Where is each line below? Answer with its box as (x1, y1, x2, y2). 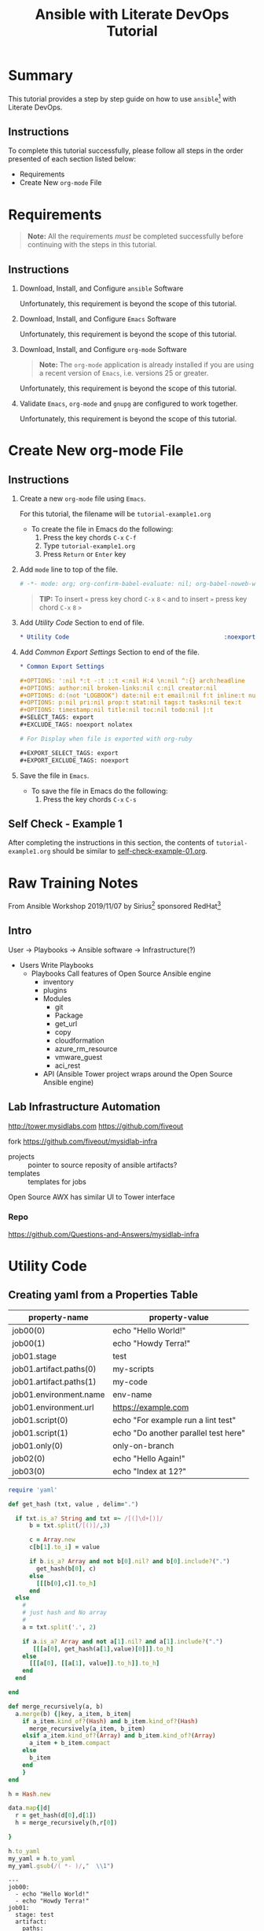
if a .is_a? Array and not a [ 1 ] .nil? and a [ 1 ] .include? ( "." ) (22, 1637, 223, 1645)
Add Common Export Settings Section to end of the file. (19, 647, 200, 657)
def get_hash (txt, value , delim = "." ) (8, 1500, 139, 1508)
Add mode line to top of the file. (19, 565, 119, 574)
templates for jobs (27, 1177, 86, 1186)
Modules (42, 994, 72, 1003)
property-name (28, 1311, 89, 1322)
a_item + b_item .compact (28, 1739, 111, 1748)
